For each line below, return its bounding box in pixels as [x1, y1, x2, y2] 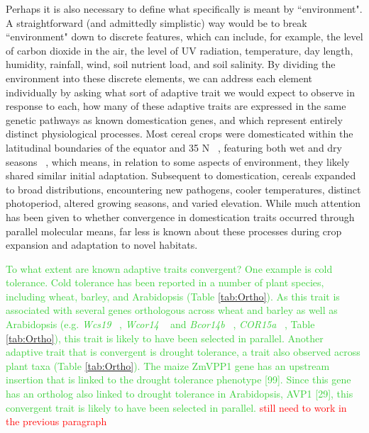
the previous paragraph [6, 414, 107, 429]
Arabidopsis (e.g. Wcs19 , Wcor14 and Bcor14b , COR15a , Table [6, 317, 315, 332]
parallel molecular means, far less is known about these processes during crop [6, 223, 342, 238]
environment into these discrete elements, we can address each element [6, 70, 313, 85]
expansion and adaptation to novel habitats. [6, 237, 198, 252]
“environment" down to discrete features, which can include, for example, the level [6, 29, 363, 44]
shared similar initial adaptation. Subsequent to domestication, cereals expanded [6, 168, 356, 183]
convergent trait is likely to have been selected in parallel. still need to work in [6, 400, 347, 415]
